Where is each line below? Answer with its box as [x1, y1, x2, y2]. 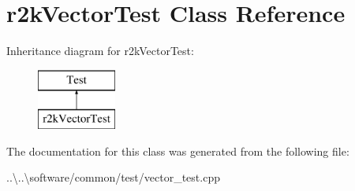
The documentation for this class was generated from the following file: [6, 142, 349, 159]
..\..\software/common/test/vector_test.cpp [6, 169, 220, 185]
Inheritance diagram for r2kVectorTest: [6, 42, 194, 59]
